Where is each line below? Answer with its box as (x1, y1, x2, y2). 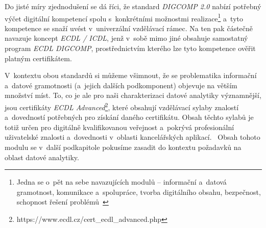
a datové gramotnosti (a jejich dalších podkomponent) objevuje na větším (5, 80, 237, 90)
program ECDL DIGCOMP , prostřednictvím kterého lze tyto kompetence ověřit (5, 43, 256, 54)
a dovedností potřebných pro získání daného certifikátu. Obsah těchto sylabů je (5, 112, 254, 122)
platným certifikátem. (5, 53, 72, 63)
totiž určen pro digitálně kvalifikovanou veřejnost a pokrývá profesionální (5, 121, 234, 132)
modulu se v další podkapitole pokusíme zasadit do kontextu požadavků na (5, 142, 241, 153)
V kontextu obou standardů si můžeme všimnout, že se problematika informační (5, 70, 257, 81)
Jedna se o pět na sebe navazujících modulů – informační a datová (16, 176, 227, 187)
